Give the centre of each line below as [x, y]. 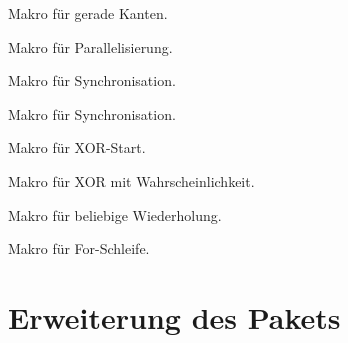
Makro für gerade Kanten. [88, 13]
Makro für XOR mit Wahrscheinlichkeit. [131, 180]
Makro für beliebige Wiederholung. [115, 214]
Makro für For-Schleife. [79, 248]
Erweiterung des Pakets [174, 316]
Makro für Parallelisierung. [90, 46]
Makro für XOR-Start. [77, 147]
